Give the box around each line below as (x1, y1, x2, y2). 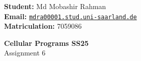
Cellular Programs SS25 (4, 37, 89, 48)
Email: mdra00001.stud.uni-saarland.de (4, 11, 137, 21)
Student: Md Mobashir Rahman (4, 1, 106, 11)
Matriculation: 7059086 (4, 21, 82, 31)
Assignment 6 (4, 47, 46, 58)
